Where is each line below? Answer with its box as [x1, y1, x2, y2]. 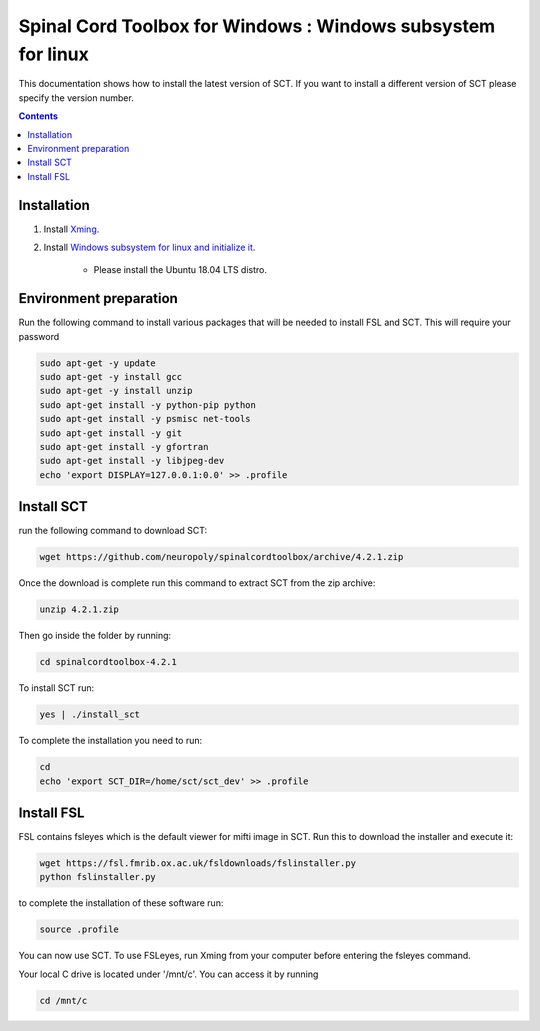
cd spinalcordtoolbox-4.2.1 [39, 656, 177, 668]
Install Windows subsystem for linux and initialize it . [43, 241, 256, 253]
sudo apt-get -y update [39, 357, 157, 369]
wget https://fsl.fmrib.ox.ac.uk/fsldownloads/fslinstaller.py [39, 858, 357, 869]
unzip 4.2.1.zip [39, 604, 120, 615]
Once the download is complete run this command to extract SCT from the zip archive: [18, 577, 376, 589]
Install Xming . [43, 223, 100, 235]
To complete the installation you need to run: [18, 735, 203, 747]
